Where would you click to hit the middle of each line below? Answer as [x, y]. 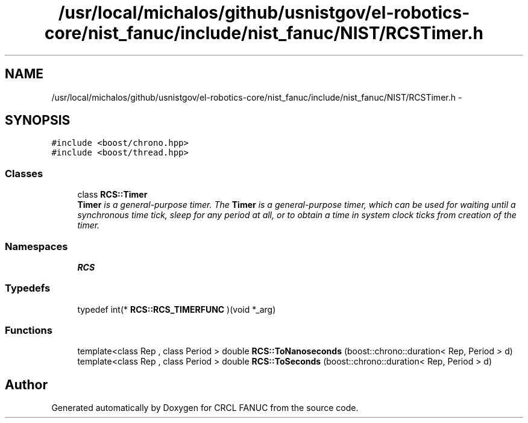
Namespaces [36, 246]
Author [26, 384]
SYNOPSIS [38, 121]
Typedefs [28, 288]
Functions [29, 331]
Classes [24, 173]
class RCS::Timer [112, 195]
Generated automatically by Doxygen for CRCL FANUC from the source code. [205, 408]
